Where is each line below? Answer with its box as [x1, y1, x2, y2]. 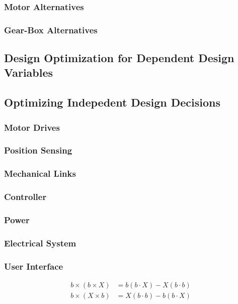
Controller [4, 190, 47, 203]
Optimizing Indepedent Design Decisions [4, 94, 220, 110]
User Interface [4, 260, 63, 272]
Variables [4, 65, 53, 80]
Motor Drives [4, 121, 60, 133]
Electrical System [4, 236, 76, 249]
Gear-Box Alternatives [4, 23, 98, 36]
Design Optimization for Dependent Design [4, 50, 234, 66]
